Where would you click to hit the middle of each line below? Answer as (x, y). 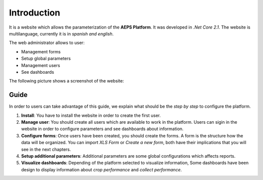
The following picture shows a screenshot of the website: (66, 81)
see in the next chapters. (46, 149)
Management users (41, 65)
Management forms (41, 51)
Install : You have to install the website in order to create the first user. (91, 115)
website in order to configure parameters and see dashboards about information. (102, 129)
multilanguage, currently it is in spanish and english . (61, 33)
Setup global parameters (46, 59)
